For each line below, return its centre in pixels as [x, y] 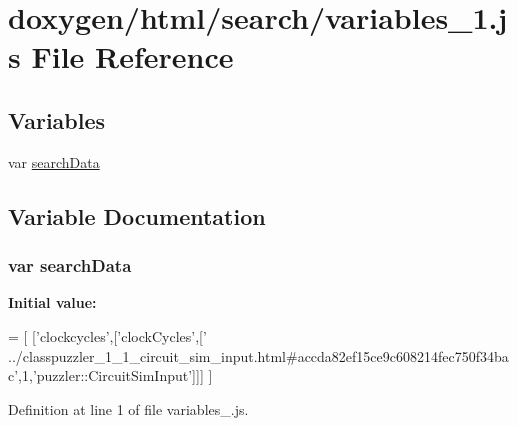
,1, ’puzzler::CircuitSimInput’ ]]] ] [115, 375]
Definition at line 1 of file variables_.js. [128, 408]
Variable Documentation [137, 215]
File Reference [132, 56]
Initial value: [52, 302]
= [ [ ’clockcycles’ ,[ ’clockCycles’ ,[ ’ [107, 335]
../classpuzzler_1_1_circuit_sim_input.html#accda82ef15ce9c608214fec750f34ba [258, 355]
